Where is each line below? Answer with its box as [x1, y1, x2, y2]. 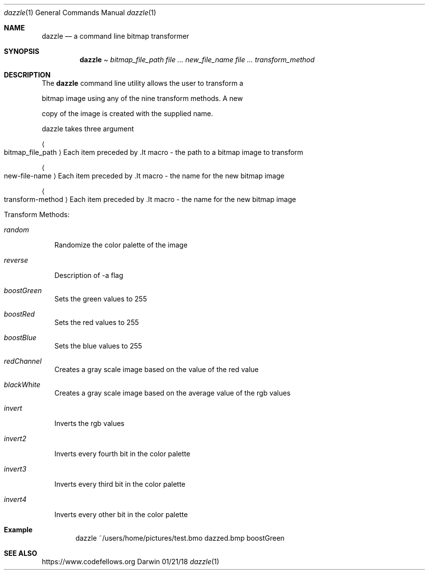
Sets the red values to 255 [54, 318, 139, 326]
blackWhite [4, 380, 41, 389]
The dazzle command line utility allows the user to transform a [42, 79, 243, 87]
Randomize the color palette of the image [54, 241, 188, 249]
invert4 [4, 495, 27, 503]
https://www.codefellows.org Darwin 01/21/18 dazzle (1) [42, 557, 219, 566]
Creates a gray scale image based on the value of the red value [54, 365, 259, 374]
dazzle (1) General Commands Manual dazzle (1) [4, 8, 156, 17]
